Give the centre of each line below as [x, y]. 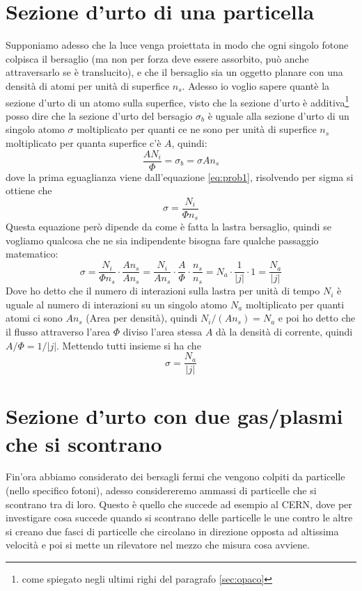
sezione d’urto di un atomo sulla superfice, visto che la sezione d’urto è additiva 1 [178, 101]
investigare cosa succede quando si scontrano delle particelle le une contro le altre [179, 518]
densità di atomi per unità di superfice [88, 85]
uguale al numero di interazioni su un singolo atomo [117, 304]
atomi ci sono [34, 318]
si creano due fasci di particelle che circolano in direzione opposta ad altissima [172, 531]
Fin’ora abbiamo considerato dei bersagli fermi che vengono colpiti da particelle [175, 476]
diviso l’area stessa [163, 331]
